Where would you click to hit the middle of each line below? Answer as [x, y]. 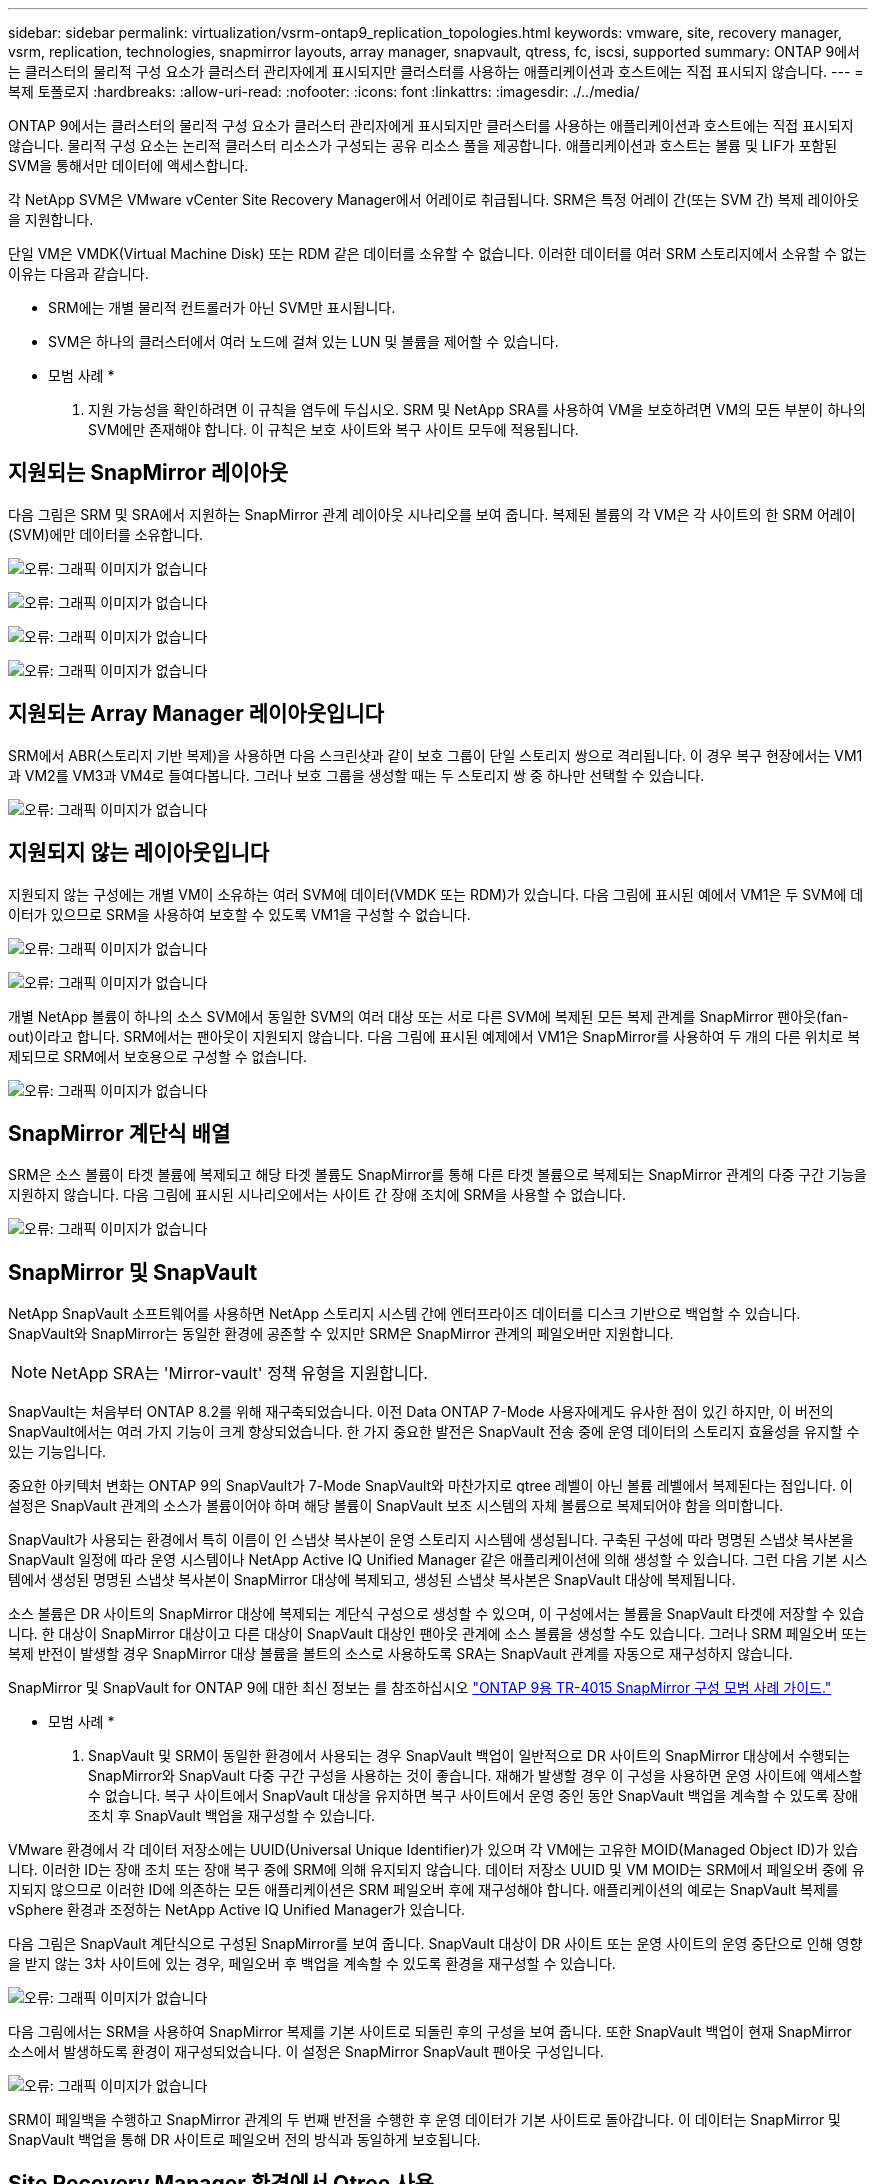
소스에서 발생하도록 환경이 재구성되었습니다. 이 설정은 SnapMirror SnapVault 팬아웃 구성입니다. [306, 2052]
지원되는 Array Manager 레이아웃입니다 [196, 714]
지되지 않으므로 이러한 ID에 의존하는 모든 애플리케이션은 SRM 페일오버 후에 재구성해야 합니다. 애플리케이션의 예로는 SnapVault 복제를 [423, 1890]
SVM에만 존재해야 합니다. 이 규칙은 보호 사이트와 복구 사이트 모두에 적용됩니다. [333, 429]
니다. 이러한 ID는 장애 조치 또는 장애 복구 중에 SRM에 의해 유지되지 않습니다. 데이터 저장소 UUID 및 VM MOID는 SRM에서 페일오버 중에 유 [436, 1870]
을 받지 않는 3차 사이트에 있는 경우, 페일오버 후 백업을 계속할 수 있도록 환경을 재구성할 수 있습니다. [312, 1964]
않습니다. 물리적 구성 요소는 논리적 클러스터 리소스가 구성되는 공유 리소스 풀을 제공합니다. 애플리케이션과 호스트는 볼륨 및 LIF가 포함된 [423, 145]
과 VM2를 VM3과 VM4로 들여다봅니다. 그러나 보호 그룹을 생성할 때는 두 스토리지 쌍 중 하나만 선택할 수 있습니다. [356, 775]
